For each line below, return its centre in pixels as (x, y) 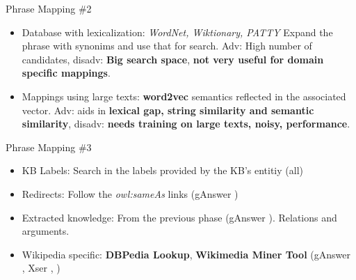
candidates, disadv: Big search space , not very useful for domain (173, 59)
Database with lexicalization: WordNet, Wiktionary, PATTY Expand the (177, 32)
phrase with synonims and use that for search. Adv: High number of (167, 46)
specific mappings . (66, 73)
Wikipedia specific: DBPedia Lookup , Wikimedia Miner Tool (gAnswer (186, 254)
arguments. (46, 231)
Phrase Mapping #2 (49, 8)
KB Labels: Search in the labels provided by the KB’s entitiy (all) (162, 170)
